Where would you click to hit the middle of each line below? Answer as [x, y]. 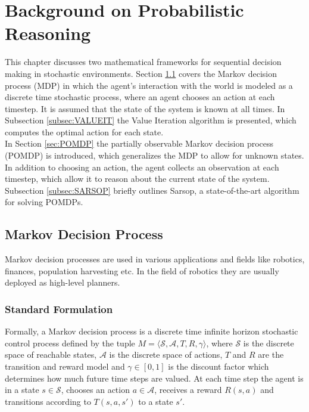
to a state [156, 401]
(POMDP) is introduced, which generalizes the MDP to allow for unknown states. [154, 155]
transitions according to [48, 401]
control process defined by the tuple [70, 343]
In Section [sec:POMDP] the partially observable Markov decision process [139, 143]
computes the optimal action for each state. [84, 131]
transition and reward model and [65, 366]
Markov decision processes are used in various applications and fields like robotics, [155, 259]
